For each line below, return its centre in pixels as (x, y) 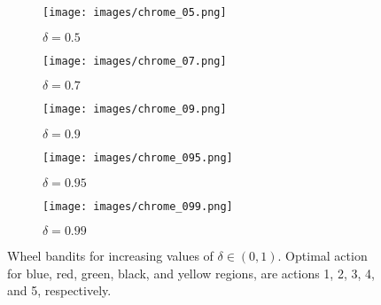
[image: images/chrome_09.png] (135, 109)
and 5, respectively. (59, 290)
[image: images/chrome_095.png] (138, 157)
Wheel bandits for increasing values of (110, 256)
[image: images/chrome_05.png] (135, 12)
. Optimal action (323, 256)
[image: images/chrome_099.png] (138, 206)
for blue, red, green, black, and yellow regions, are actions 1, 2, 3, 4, (191, 273)
